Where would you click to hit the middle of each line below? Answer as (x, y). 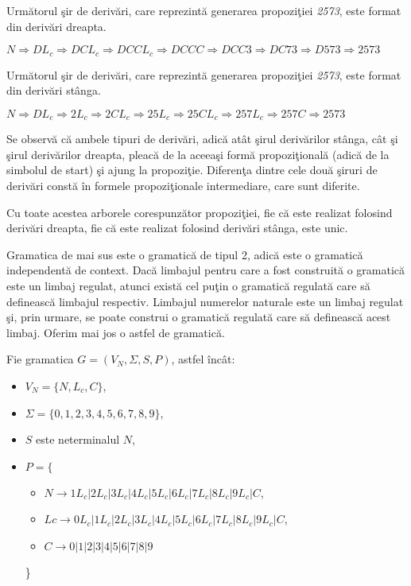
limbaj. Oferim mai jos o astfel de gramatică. (116, 332)
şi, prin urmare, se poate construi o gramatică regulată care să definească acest (199, 317)
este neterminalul (78, 439)
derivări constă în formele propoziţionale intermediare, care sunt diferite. (183, 186)
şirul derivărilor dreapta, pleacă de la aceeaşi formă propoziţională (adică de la (198, 154)
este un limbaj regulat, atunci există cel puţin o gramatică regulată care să (188, 286)
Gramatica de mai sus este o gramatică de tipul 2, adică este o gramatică (185, 254)
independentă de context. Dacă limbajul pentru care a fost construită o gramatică (206, 270)
